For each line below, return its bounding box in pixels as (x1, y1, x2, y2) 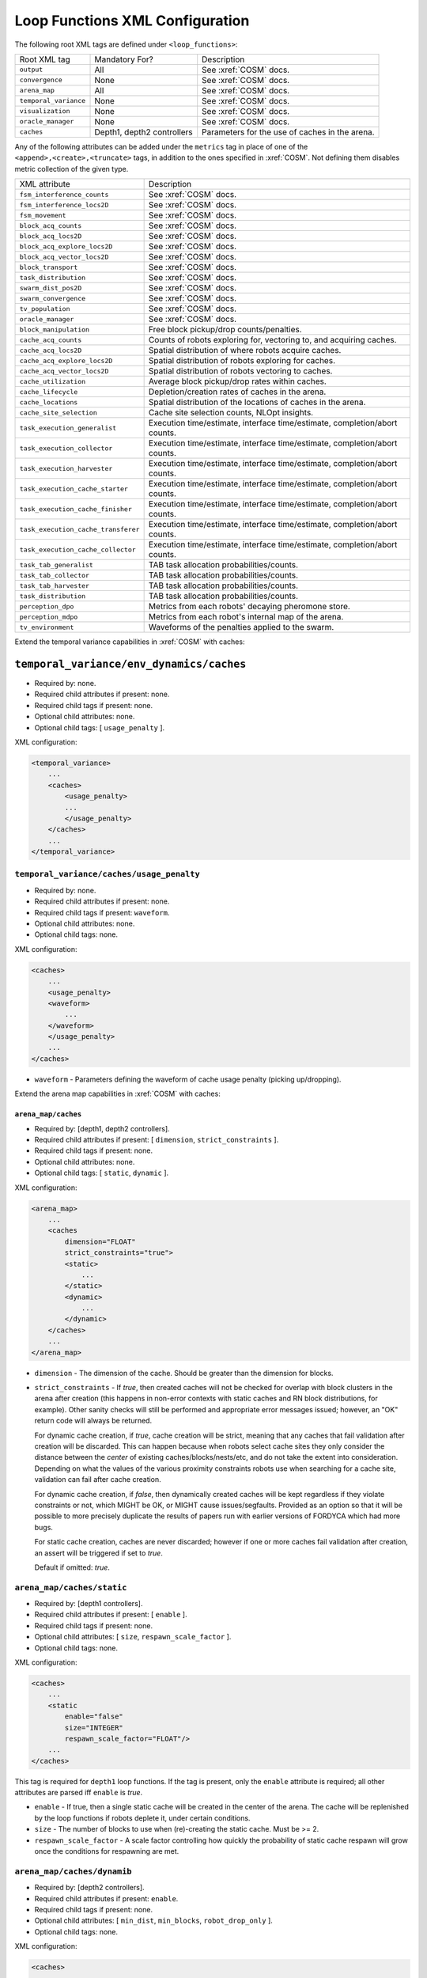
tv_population (19, 305, 70, 313)
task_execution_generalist (19, 423, 117, 432)
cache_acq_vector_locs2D (19, 366, 109, 375)
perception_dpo (19, 602, 74, 611)
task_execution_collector (19, 444, 113, 453)
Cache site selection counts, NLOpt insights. (148, 407, 314, 419)
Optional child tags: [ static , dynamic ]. (34, 1168, 169, 1178)
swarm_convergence (19, 294, 86, 302)
